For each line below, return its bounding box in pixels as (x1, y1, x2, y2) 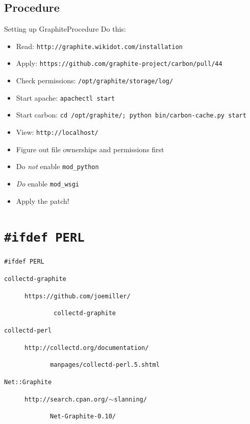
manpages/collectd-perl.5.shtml (50, 361, 160, 369)
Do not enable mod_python (16, 161, 99, 172)
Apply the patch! (16, 195, 69, 206)
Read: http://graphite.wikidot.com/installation (16, 40, 183, 51)
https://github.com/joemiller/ (24, 292, 131, 300)
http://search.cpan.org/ (24, 395, 109, 403)
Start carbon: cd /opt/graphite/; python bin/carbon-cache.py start (16, 109, 246, 120)
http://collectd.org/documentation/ (24, 344, 149, 351)
